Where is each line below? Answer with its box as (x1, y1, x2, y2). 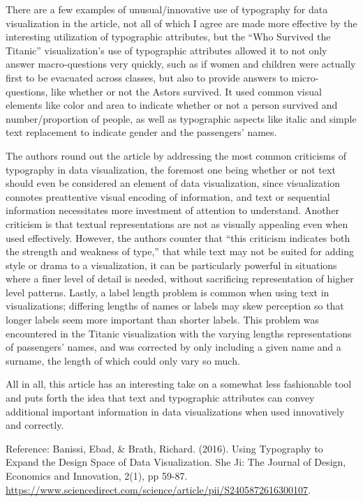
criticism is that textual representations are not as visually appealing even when (6, 216, 348, 231)
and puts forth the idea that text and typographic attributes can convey (6, 390, 315, 405)
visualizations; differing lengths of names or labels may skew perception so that (6, 298, 344, 313)
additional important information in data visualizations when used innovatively (6, 404, 345, 418)
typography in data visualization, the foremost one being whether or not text (6, 162, 336, 176)
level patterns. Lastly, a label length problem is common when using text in (6, 284, 329, 299)
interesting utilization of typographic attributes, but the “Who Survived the (6, 29, 331, 44)
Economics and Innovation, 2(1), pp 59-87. (6, 469, 188, 482)
